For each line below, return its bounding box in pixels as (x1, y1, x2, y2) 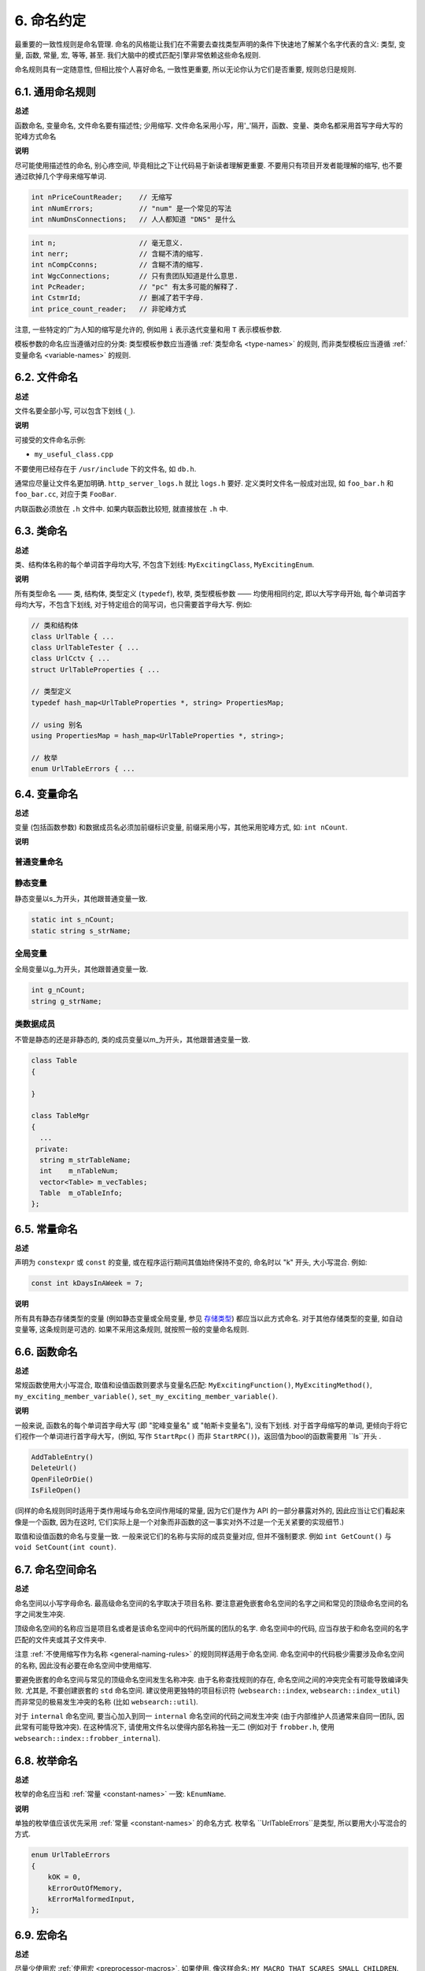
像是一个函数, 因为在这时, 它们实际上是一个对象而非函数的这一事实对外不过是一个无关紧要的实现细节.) (14, 1517, 345, 1526)
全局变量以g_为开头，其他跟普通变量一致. (14, 964, 149, 974)
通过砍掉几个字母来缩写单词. (14, 172, 107, 181)
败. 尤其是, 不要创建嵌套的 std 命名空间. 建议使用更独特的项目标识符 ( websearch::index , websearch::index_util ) (14, 1686, 401, 1695)
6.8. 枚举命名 (14, 1754, 78, 1768)
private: (35, 1144, 69, 1153)
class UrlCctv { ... (31, 654, 110, 663)
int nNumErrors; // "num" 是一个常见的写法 (31, 203, 232, 213)
